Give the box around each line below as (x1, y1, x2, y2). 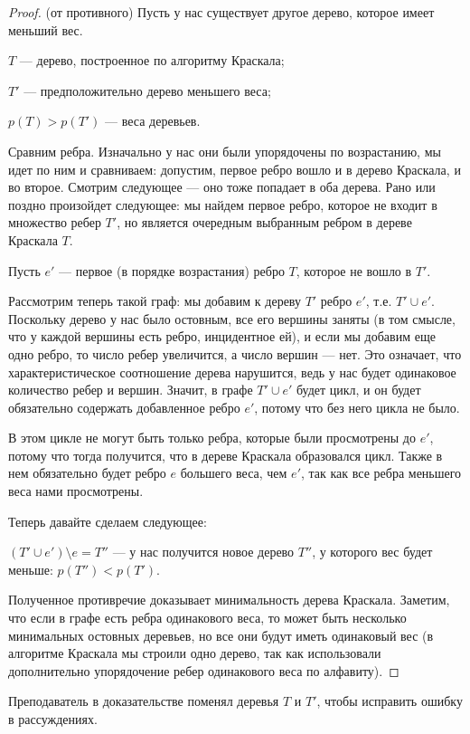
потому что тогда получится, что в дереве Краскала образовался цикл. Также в (8, 445, 443, 464)
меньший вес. (8, 20, 83, 39)
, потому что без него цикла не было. (254, 397, 460, 416)
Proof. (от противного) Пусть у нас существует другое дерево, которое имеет (8, 3, 435, 21)
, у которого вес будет (312, 542, 433, 561)
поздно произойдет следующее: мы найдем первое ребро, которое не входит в (8, 195, 437, 214)
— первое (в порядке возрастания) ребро (59, 261, 285, 280)
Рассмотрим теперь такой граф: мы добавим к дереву (8, 291, 301, 310)
